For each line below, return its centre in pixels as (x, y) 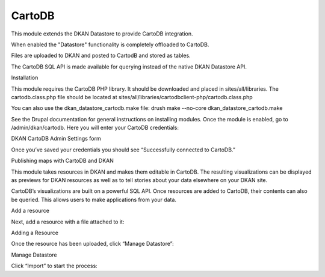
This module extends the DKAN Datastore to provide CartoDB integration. (102, 34)
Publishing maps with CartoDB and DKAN (63, 161)
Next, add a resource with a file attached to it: (68, 222)
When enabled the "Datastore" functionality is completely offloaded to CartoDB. (110, 44)
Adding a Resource (35, 233)
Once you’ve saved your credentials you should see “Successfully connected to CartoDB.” (123, 150)
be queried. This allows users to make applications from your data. (94, 199)
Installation (25, 78)
